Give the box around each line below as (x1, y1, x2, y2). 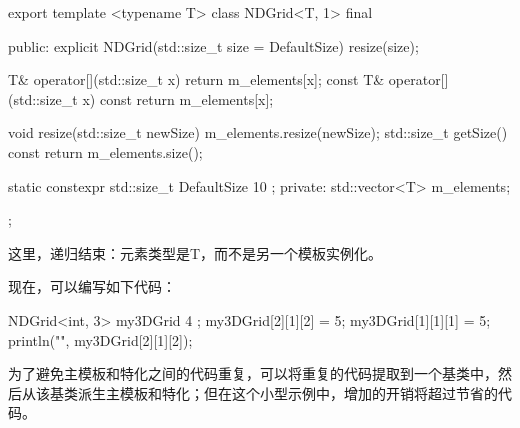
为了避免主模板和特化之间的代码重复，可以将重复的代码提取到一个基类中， (8, 363, 498, 384)
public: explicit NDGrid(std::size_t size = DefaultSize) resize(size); (8, 35, 419, 56)
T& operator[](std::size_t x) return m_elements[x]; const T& (8, 69, 385, 90)
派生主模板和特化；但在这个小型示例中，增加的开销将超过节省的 (77, 382, 498, 403)
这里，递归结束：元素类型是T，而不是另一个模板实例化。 (8, 242, 383, 263)
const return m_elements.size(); (8, 141, 203, 162)
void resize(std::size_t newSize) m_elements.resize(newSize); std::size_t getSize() (8, 122, 508, 143)
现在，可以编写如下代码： (8, 276, 176, 297)
